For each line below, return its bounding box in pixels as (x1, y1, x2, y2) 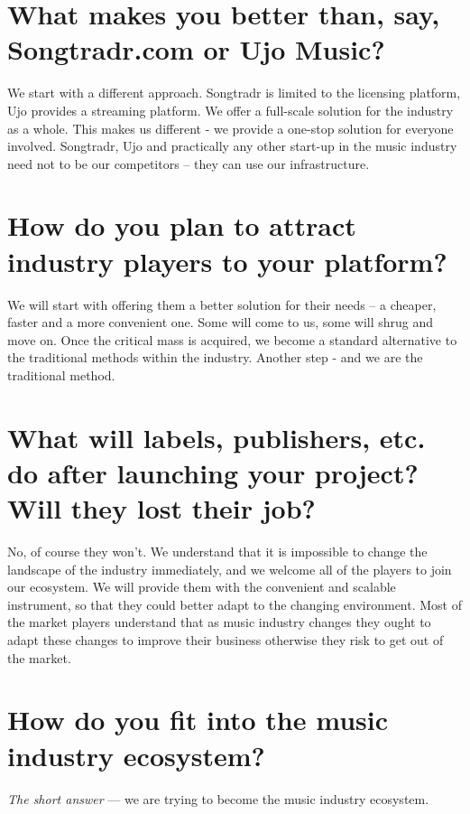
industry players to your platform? (7, 242, 447, 279)
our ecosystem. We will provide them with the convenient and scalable (7, 577, 396, 596)
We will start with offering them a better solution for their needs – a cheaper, (7, 295, 437, 313)
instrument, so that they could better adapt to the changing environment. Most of (7, 594, 462, 613)
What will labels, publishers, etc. (7, 418, 426, 455)
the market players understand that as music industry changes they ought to (7, 613, 431, 632)
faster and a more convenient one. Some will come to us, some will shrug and (7, 313, 434, 332)
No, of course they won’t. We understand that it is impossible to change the (7, 542, 428, 561)
